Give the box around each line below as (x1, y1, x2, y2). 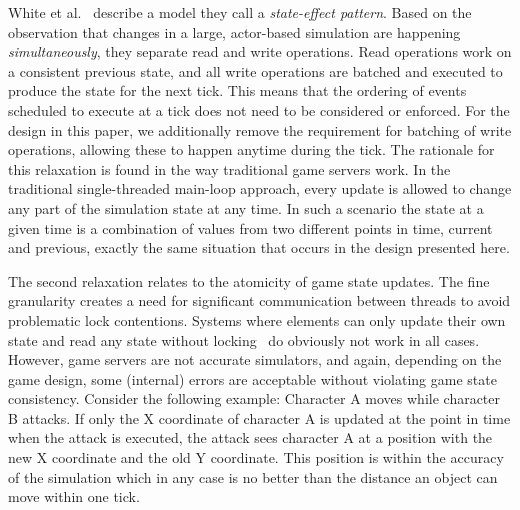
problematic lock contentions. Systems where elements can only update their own (8, 309, 506, 330)
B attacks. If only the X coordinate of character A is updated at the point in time (8, 407, 511, 428)
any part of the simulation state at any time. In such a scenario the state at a (8, 197, 484, 218)
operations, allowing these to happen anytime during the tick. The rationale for (8, 139, 495, 160)
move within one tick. (8, 486, 140, 507)
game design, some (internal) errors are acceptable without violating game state (8, 368, 497, 389)
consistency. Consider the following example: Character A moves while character (8, 388, 501, 409)
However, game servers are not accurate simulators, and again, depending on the (8, 349, 502, 370)
